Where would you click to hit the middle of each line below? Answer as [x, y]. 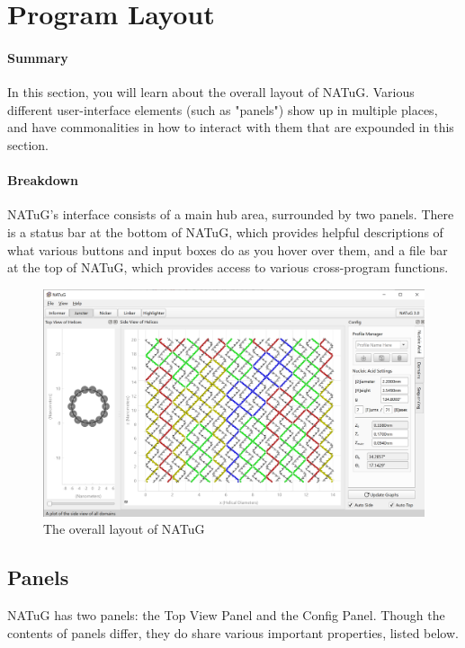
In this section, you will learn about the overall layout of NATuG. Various [211, 92]
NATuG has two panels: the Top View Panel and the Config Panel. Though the [226, 615]
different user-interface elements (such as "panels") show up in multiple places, [223, 109]
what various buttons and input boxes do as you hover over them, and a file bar [228, 249]
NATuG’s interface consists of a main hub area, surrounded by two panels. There [231, 214]
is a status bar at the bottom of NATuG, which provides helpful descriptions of [225, 231]
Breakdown [43, 180]
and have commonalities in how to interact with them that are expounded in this [231, 127]
